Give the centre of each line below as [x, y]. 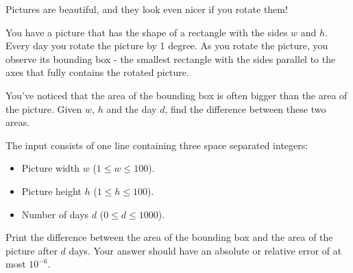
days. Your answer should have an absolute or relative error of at [205, 250]
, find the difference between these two [245, 108]
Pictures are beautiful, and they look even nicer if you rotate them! [147, 9]
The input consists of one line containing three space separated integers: [157, 145]
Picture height [51, 191]
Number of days [55, 214]
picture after [32, 250]
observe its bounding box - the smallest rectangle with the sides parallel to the [171, 58]
